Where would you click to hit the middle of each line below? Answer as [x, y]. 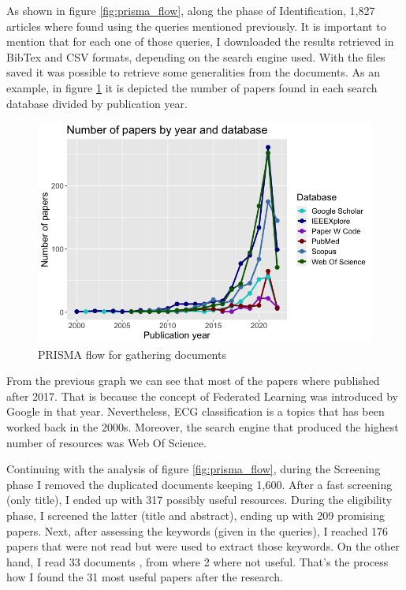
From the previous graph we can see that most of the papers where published [193, 381]
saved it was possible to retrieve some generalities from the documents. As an [193, 72]
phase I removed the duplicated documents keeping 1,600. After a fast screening [199, 484]
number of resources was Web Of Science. [106, 442]
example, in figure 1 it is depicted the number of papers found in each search [192, 87]
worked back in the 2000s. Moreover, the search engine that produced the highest [203, 427]
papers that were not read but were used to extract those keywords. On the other [203, 546]
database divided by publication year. [97, 103]
